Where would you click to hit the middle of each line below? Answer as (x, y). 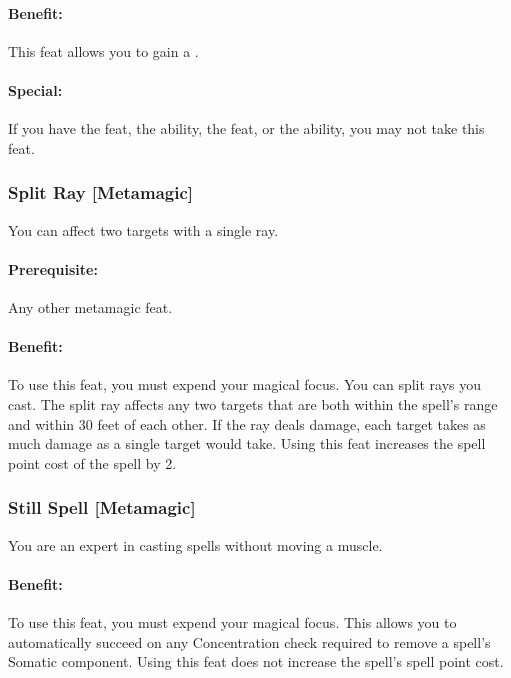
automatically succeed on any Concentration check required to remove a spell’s (249, 641)
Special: (35, 89)
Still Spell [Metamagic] (102, 507)
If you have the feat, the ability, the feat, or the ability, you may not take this (246, 128)
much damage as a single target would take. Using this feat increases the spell (247, 443)
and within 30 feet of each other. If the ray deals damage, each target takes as (247, 423)
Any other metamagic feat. (90, 306)
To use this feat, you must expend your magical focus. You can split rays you (245, 384)
